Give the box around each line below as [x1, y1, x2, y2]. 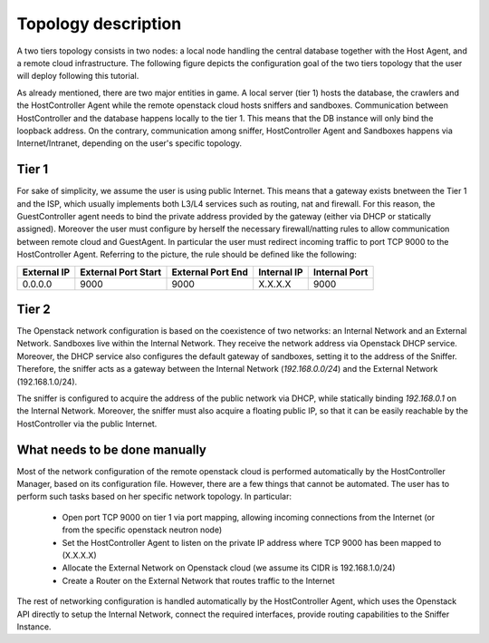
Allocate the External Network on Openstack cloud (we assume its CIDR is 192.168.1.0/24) [62, 562, 396, 573]
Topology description [16, 14, 182, 34]
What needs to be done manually [16, 442, 207, 457]
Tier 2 [16, 301, 51, 317]
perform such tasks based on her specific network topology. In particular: [16, 491, 292, 502]
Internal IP [258, 266, 303, 278]
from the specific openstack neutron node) [62, 524, 222, 535]
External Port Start [80, 266, 162, 278]
